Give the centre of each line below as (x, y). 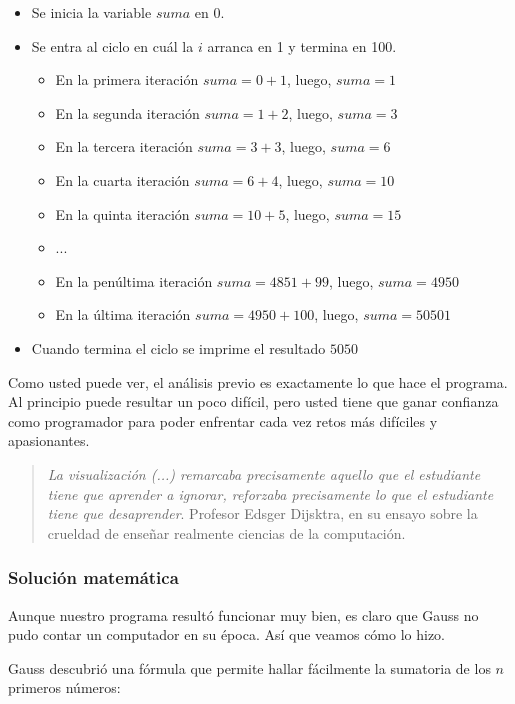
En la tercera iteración (124, 146)
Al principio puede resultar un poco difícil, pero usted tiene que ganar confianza (253, 401)
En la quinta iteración (122, 213)
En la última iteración (123, 314)
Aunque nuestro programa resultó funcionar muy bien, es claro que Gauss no (243, 614)
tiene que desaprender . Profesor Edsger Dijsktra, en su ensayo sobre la (262, 513)
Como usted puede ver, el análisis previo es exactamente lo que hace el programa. (258, 381)
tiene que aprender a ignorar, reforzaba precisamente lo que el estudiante (270, 493)
